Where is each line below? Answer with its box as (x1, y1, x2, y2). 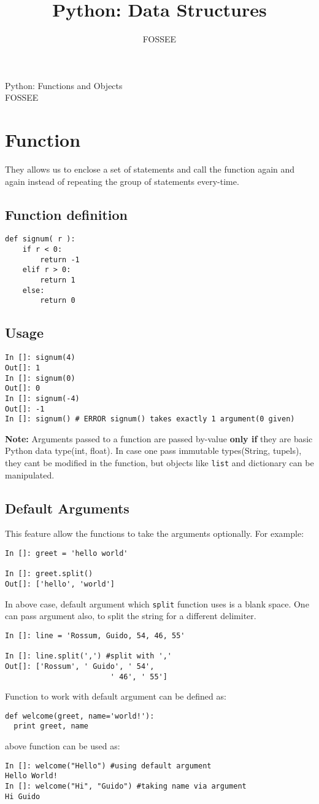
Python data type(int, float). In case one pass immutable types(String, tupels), (5, 444, 302, 457)
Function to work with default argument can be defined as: (5, 690, 226, 703)
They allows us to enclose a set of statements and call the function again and (5, 163, 295, 176)
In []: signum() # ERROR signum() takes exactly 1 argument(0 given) (5, 415, 295, 424)
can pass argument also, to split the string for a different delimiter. (5, 609, 256, 622)
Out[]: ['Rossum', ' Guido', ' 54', (5, 662, 155, 671)
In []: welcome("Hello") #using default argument (5, 761, 212, 770)
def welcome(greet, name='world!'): (5, 711, 155, 720)
